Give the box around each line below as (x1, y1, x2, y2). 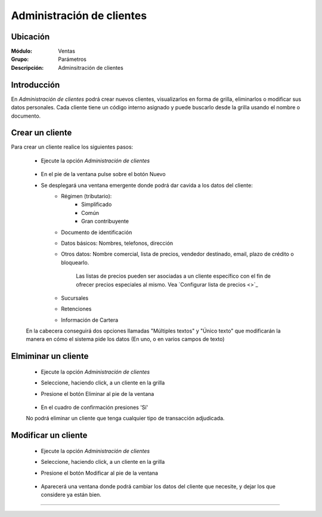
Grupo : (11, 56, 29, 63)
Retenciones (61, 305, 92, 313)
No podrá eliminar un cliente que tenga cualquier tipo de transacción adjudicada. (26, 415, 225, 422)
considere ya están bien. (41, 491, 101, 498)
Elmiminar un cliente (11, 351, 89, 361)
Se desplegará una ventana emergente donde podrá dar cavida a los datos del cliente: (41, 181, 253, 189)
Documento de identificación (61, 229, 132, 236)
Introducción (11, 79, 60, 90)
